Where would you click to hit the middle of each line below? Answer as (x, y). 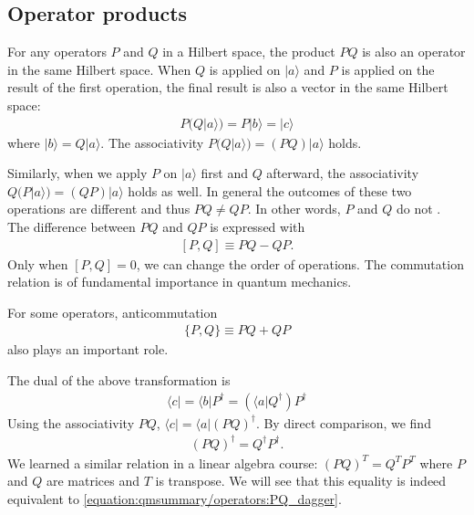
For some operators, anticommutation (113, 312)
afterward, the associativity (343, 173)
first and (224, 173)
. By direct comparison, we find (343, 422)
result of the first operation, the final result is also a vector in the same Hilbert (228, 87)
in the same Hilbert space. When (99, 69)
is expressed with (258, 226)
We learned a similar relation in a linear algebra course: (163, 462)
